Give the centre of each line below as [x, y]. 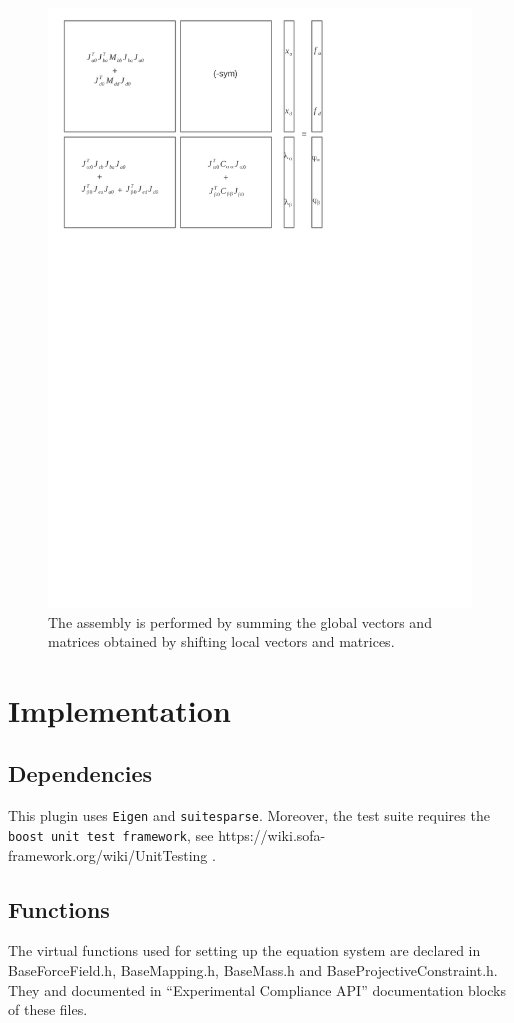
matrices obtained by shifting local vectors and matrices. [221, 641]
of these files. [48, 1009]
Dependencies [80, 773]
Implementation [119, 709]
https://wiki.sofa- [272, 834]
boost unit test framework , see [111, 834]
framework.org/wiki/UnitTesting [108, 854]
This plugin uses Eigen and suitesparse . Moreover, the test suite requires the [249, 815]
